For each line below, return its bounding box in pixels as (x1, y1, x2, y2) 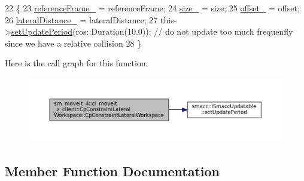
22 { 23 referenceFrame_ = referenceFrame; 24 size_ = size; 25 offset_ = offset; (5, 2, 300, 14)
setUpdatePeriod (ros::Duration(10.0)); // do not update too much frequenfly (11, 25, 293, 38)
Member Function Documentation (5, 161, 220, 180)
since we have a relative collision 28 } (5, 36, 142, 49)
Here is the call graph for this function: (5, 57, 148, 69)
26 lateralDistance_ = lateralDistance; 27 (5, 13, 158, 26)
